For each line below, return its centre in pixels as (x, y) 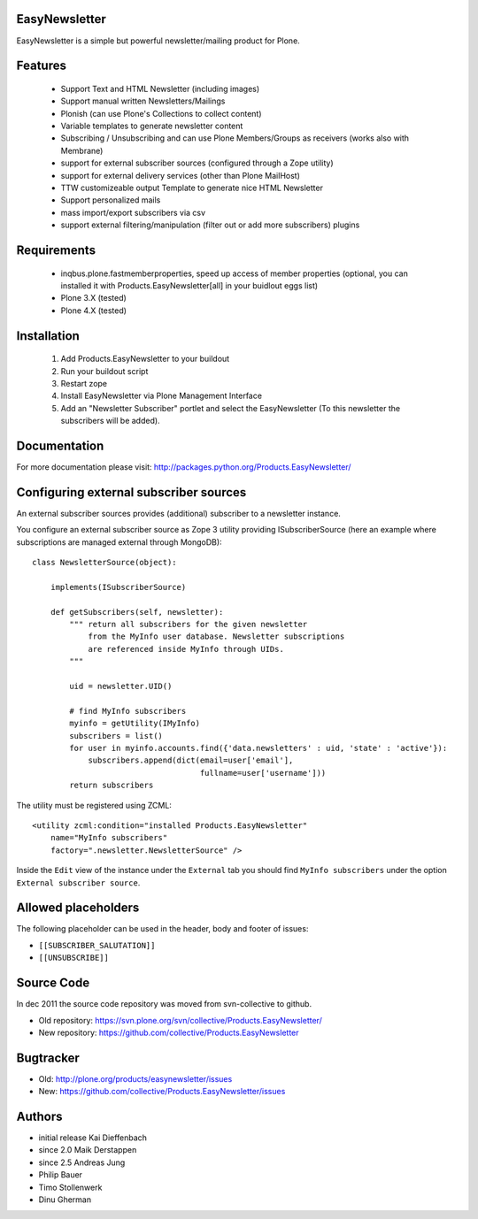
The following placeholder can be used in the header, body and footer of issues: (162, 929)
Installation (48, 336)
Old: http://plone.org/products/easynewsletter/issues (135, 1078)
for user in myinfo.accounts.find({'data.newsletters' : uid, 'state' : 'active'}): (258, 748)
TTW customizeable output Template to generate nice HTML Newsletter (192, 188)
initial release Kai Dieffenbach (93, 1138)
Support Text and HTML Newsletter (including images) (160, 88)
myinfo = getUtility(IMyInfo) (135, 724)
